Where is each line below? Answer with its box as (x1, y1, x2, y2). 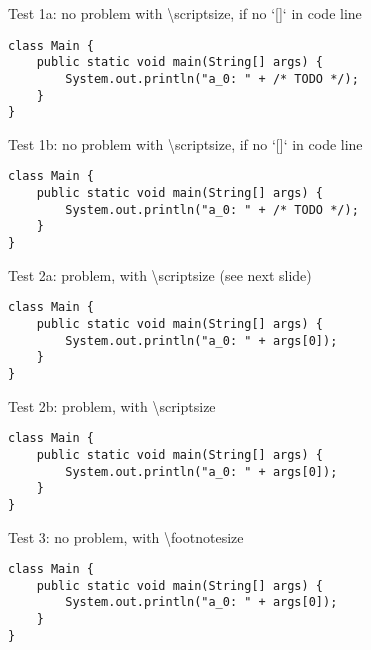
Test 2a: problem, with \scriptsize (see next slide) (8, 264, 312, 285)
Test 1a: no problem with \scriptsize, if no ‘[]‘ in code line (8, 3, 362, 23)
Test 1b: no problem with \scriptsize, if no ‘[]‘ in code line (8, 133, 363, 154)
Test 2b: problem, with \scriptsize (8, 395, 216, 416)
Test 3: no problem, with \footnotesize (8, 526, 244, 547)
